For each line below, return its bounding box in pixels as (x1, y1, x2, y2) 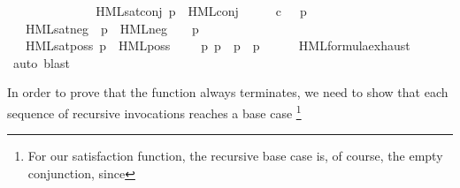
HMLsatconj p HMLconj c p (96, 2, 307, 19)
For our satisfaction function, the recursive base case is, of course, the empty (27, 147, 443, 165)
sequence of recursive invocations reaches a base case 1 (7, 101, 302, 122)
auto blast (12, 53, 70, 71)
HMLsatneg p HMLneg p (25, 19, 199, 37)
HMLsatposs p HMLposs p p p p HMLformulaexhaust (25, 36, 410, 55)
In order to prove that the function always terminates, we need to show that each (7, 83, 448, 102)
